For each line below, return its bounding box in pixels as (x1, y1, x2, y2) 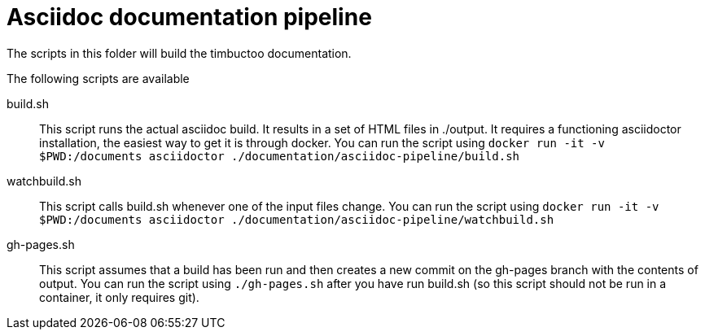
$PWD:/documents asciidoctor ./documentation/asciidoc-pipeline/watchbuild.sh (39, 212, 554, 226)
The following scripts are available (7, 71, 190, 85)
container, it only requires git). (39, 290, 199, 304)
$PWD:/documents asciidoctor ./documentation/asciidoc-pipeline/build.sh (39, 149, 520, 163)
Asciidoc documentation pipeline (7, 3, 372, 31)
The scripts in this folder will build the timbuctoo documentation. (7, 46, 352, 60)
